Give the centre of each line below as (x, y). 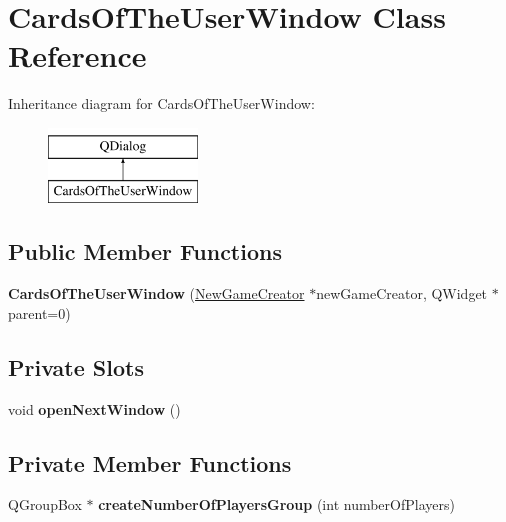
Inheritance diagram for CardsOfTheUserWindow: (161, 103)
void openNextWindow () (94, 408)
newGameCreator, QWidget (402, 293)
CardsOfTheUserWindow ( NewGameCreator (156, 293)
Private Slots (76, 366)
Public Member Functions (145, 251)
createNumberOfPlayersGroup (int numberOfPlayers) (276, 504)
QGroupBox (45, 504)
